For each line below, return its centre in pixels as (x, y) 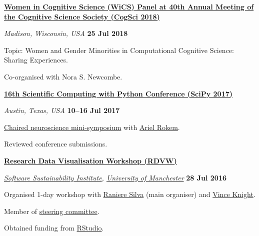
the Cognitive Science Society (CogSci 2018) (82, 16)
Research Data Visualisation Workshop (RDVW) (90, 160)
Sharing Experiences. (36, 60)
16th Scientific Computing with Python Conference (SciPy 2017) (118, 93)
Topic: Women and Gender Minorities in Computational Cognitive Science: (119, 50)
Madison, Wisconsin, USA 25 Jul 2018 (66, 33)
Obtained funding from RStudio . (54, 228)
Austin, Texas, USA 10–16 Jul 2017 (62, 110)
